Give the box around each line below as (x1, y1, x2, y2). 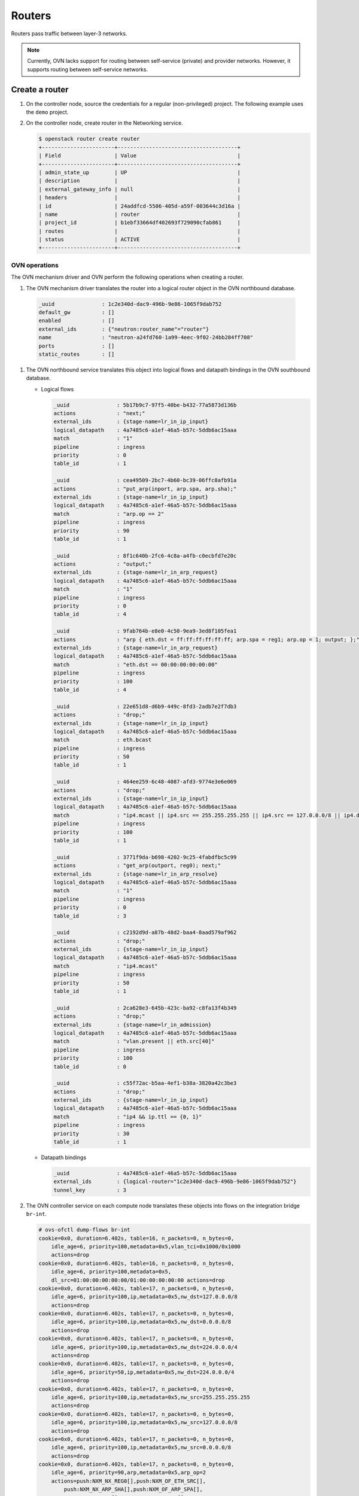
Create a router (11, 84, 69, 95)
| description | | (38, 177, 241, 184)
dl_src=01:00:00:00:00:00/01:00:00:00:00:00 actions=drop (51, 1276, 225, 1284)
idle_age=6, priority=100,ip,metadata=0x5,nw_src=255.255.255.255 (51, 1394, 251, 1400)
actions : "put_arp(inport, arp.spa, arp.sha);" (53, 485, 237, 492)
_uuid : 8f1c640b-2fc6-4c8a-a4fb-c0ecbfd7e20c (53, 552, 237, 559)
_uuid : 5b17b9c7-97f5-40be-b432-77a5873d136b (53, 402, 237, 408)
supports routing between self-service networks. (27, 66, 148, 73)
